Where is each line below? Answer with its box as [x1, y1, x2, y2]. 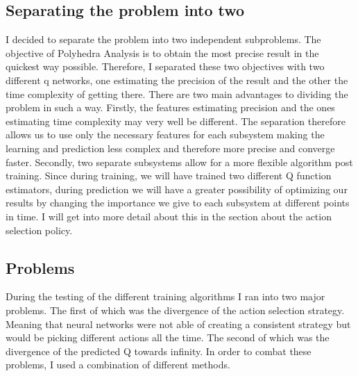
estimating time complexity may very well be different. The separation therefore [6, 113, 346, 128]
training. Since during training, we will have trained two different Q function [6, 168, 332, 183]
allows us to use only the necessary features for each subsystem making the [6, 127, 325, 142]
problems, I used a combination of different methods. [6, 357, 230, 372]
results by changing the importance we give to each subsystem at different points [6, 195, 350, 210]
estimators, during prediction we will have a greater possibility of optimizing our [6, 181, 348, 196]
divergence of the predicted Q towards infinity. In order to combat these [6, 343, 312, 358]
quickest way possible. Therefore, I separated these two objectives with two [6, 59, 325, 74]
